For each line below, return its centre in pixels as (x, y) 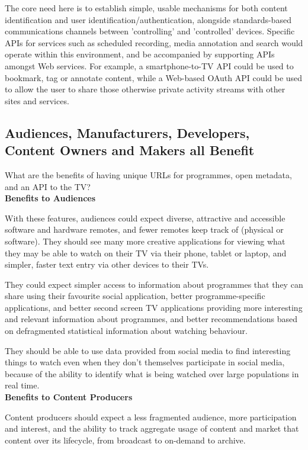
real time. (22, 385)
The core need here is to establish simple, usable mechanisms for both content (146, 8)
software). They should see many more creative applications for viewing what (145, 241)
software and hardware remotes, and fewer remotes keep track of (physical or (144, 229)
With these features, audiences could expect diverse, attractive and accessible (145, 218)
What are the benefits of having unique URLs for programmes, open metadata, (148, 174)
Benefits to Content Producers (69, 397)
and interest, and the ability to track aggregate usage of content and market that (152, 428)
